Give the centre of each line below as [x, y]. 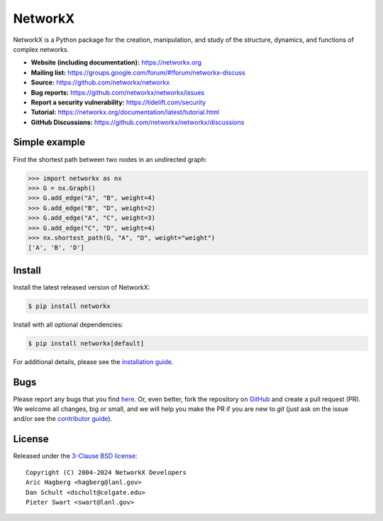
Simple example [49, 142]
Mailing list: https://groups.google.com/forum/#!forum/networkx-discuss [138, 72]
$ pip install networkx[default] [86, 343]
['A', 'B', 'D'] [56, 248]
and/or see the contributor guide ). [63, 419]
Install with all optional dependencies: [68, 324]
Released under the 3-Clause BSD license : [75, 456]
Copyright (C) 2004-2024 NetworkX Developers [106, 472]
